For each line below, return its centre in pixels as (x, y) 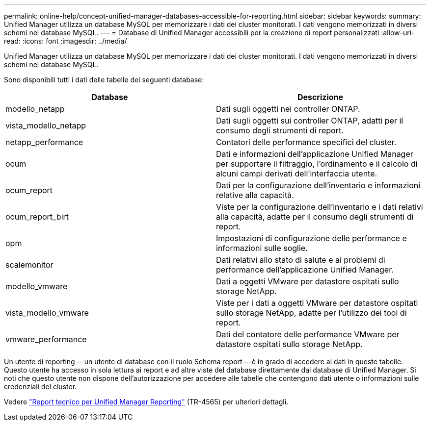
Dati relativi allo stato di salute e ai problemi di (301, 260)
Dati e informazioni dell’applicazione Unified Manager (315, 154)
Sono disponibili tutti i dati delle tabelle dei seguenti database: (104, 80)
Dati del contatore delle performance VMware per (308, 334)
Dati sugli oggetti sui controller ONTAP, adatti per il (310, 121)
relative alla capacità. (255, 195)
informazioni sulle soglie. (262, 248)
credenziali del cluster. (40, 387)
